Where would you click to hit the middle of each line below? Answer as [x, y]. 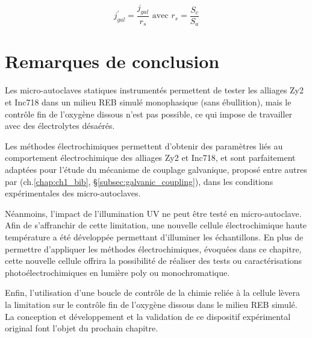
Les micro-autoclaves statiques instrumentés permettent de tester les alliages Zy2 [154, 90]
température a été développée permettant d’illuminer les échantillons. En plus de [154, 236]
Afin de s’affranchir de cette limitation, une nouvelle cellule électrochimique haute [156, 225]
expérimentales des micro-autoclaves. [73, 193]
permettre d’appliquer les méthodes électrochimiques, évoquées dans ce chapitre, [153, 249]
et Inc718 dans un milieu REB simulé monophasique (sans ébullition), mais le [148, 102]
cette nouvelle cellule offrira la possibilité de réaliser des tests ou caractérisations [154, 261]
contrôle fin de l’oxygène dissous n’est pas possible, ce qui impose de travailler [149, 114]
